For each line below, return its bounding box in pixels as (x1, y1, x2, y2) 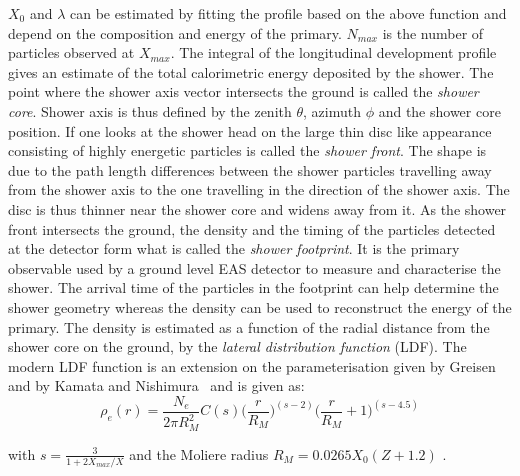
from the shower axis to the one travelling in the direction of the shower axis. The (8, 179, 510, 200)
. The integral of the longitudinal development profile (170, 42, 497, 63)
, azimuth (303, 100, 361, 121)
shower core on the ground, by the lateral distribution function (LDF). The (8, 336, 467, 357)
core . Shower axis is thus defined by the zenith (8, 100, 292, 121)
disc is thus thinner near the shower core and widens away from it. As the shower (8, 198, 507, 219)
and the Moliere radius (129, 443, 269, 464)
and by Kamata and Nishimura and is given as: (8, 375, 305, 396)
